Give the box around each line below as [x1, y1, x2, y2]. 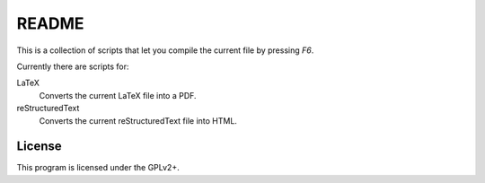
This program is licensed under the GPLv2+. [16, 162, 180, 173]
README [16, 13, 84, 33]
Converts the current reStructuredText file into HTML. [39, 115, 238, 126]
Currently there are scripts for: [16, 61, 129, 72]
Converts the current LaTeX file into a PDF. [39, 90, 197, 100]
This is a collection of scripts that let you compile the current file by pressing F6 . [16, 45, 314, 56]
